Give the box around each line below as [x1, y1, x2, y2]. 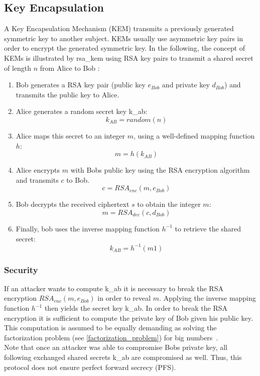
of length [4, 62, 32, 73]
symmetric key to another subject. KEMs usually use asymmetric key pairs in [4, 33, 243, 43]
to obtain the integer [137, 199, 201, 209]
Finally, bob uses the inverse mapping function [16, 223, 160, 233]
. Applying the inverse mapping [159, 293, 256, 303]
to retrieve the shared [175, 223, 241, 233]
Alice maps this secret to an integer [16, 130, 125, 141]
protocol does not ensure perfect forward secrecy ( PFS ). [4, 361, 176, 372]
